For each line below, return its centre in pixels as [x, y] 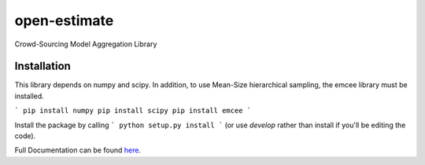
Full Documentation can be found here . [78, 150]
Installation [42, 66]
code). [25, 136]
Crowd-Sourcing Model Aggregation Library [86, 44]
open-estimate [64, 20]
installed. [30, 96]
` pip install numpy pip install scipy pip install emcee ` [133, 111]
